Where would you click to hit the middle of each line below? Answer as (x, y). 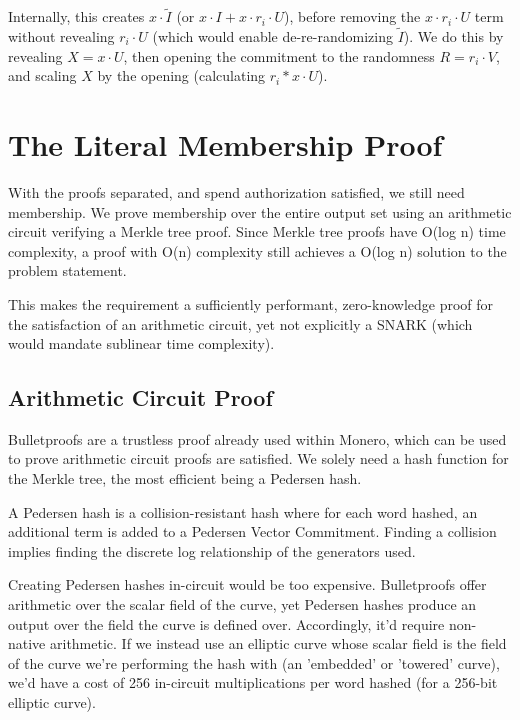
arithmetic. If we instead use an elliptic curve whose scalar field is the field (278, 643)
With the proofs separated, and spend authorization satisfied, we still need (236, 191)
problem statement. (67, 270)
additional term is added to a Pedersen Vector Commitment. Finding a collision (252, 531)
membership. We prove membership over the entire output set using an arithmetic (260, 211)
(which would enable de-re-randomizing (272, 36)
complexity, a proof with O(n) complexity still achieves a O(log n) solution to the (257, 250)
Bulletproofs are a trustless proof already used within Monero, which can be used (257, 438)
